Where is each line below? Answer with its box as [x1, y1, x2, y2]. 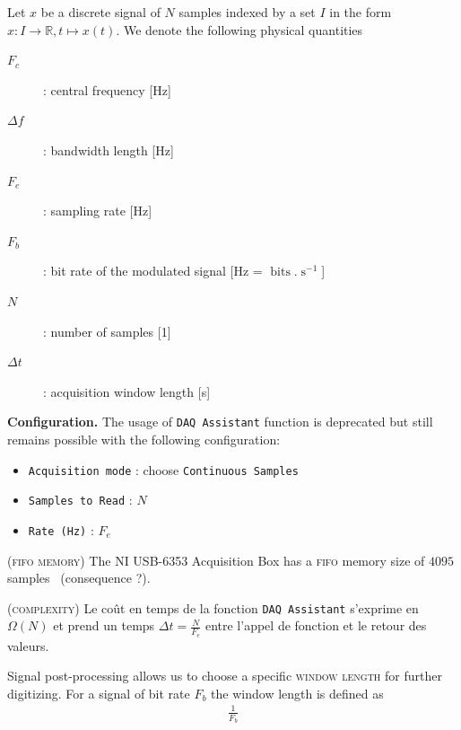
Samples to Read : [28, 490, 133, 509]
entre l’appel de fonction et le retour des [204, 616, 427, 635]
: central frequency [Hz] [43, 80, 171, 99]
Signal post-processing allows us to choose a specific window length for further [7, 666, 442, 685]
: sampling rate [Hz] [43, 201, 152, 220]
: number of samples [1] [43, 321, 171, 340]
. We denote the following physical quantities [116, 20, 363, 39]
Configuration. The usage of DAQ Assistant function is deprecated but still [7, 412, 433, 431]
